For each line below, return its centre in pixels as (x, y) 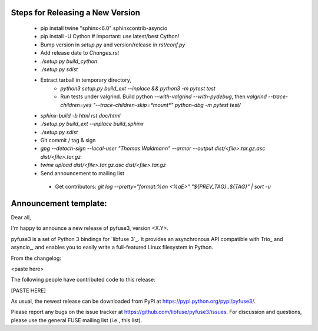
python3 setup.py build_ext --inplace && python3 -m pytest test (138, 88)
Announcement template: (59, 203)
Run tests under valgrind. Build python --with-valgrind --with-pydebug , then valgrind (164, 96)
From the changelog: (36, 258)
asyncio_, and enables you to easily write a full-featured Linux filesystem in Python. (112, 248)
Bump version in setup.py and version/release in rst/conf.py (113, 45)
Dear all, (21, 217)
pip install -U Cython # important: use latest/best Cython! (110, 36)
